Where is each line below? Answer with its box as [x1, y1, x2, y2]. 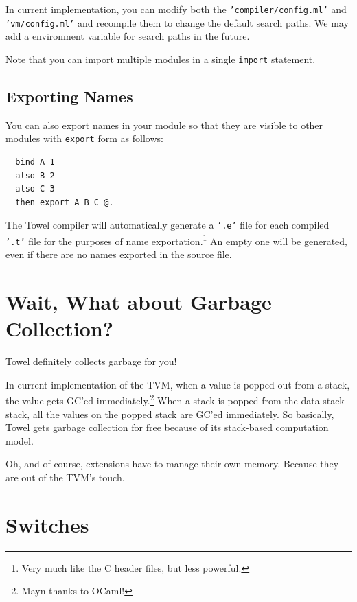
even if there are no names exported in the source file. [5, 247, 232, 262]
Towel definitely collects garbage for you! [5, 354, 177, 369]
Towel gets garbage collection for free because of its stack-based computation [5, 420, 329, 435]
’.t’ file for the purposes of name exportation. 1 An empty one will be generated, [5, 232, 347, 248]
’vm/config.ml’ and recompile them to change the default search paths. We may [5, 15, 349, 30]
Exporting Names [5, 85, 133, 106]
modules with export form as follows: [5, 131, 163, 146]
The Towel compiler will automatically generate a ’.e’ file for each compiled [5, 218, 330, 232]
